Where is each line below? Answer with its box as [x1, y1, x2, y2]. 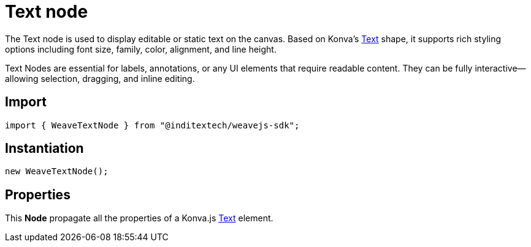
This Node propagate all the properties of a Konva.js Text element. [5, 213, 273, 224]
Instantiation [5, 141, 84, 157]
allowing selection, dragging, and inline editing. [5, 73, 195, 84]
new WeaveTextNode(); [5, 166, 109, 177]
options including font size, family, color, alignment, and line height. [5, 43, 277, 54]
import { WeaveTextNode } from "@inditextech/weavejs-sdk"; [5, 120, 300, 130]
